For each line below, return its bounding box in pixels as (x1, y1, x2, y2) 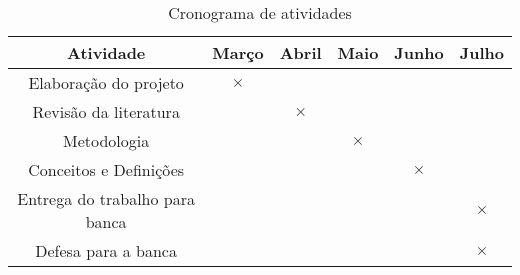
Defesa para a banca (35, 239, 177, 262)
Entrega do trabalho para (17, 187, 196, 210)
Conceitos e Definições (28, 158, 185, 181)
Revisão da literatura (32, 100, 180, 123)
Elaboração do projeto (28, 71, 184, 94)
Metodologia (63, 129, 150, 152)
